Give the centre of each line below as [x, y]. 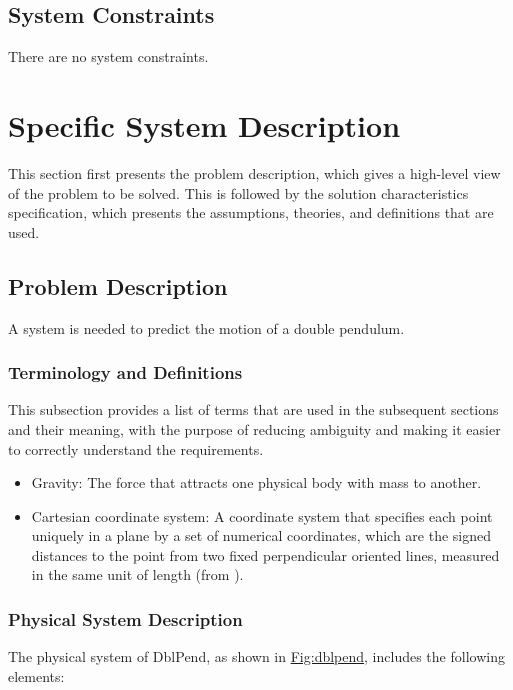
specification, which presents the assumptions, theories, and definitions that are [251, 212]
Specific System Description [204, 124]
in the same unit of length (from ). [137, 574]
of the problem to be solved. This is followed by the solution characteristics [238, 192]
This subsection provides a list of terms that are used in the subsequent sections [253, 409]
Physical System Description [125, 618]
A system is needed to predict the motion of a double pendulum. [206, 327]
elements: [36, 675]
